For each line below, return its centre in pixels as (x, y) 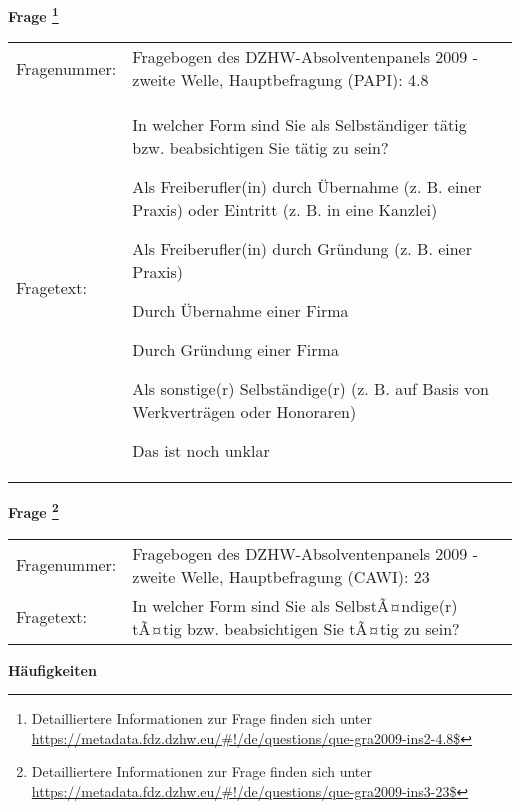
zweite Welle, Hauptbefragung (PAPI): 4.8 (280, 80)
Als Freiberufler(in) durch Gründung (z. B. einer (302, 249)
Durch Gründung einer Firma (235, 350)
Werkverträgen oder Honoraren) (244, 412)
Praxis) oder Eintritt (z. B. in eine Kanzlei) (285, 210)
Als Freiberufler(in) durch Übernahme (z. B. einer (307, 187)
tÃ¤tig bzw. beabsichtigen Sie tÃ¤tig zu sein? (296, 628)
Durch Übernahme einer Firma (240, 311)
